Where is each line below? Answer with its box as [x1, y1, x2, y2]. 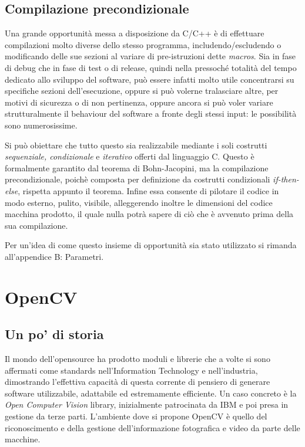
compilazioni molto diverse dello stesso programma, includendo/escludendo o [5, 38, 281, 50]
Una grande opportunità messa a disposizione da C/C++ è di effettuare [5, 27, 264, 39]
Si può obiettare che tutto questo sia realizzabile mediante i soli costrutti [5, 138, 267, 151]
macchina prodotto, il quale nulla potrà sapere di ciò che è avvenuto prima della [5, 208, 294, 220]
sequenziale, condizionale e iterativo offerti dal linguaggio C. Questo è [5, 150, 254, 162]
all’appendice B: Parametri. [5, 250, 104, 262]
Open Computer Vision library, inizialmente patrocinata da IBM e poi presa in [5, 398, 289, 411]
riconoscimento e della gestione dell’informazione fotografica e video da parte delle [5, 421, 300, 434]
